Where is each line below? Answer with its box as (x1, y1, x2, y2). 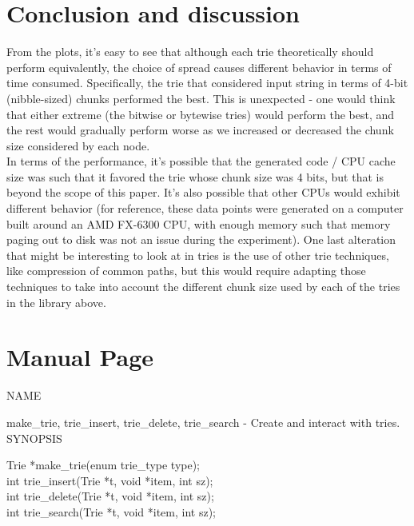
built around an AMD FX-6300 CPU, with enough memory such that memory (6, 215, 391, 232)
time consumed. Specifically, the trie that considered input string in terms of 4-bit (6, 74, 408, 91)
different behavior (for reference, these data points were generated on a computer (6, 200, 404, 217)
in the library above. (6, 293, 106, 310)
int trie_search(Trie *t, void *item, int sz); (6, 503, 216, 520)
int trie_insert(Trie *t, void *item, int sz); (6, 472, 213, 488)
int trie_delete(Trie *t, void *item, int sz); (6, 488, 214, 504)
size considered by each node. (6, 137, 150, 153)
